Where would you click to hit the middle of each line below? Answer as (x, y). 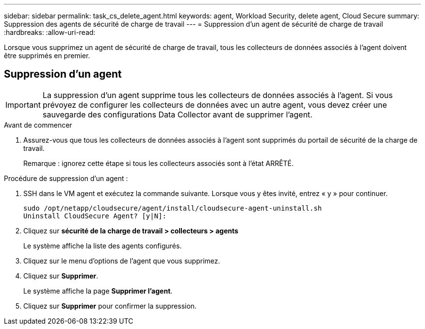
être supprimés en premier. (47, 56)
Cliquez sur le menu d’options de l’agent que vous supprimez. (122, 261)
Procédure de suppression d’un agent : (66, 178)
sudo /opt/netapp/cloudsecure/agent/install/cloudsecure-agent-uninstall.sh (173, 208)
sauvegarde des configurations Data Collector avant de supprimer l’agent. (177, 114)
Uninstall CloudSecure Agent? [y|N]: (95, 216)
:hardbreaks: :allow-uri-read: (50, 32)
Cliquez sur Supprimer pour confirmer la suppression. (110, 306)
